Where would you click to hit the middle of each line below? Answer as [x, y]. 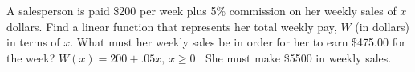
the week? [31, 57]
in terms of [33, 42]
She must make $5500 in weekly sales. [299, 57]
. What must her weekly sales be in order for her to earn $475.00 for [238, 42]
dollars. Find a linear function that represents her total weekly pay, [172, 26]
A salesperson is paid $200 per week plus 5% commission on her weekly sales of [201, 10]
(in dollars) [382, 26]
